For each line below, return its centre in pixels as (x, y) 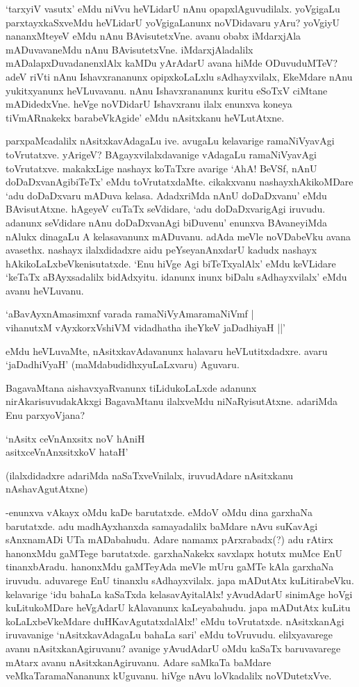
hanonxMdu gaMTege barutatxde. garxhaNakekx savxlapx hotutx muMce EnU (174, 553)
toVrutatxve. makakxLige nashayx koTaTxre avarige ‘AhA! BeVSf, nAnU (161, 168)
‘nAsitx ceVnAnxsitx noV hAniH (75, 438)
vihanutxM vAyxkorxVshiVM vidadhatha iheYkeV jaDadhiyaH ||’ (145, 328)
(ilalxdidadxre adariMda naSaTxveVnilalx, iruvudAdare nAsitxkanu (150, 475)
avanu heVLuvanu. (45, 290)
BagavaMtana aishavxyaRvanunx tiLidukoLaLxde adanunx (131, 387)
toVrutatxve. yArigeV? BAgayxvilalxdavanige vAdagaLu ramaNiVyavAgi (161, 154)
